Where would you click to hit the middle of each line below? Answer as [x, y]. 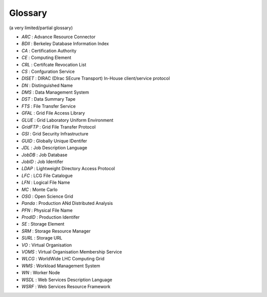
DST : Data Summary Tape [48, 99]
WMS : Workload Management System [61, 266]
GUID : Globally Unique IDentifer [54, 141]
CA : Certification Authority [49, 51]
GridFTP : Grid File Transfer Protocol [59, 127]
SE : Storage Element [43, 224]
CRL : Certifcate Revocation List [54, 64]
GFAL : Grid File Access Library [53, 113]
